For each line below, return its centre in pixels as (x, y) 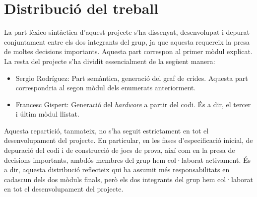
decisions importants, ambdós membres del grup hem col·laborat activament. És (128, 160)
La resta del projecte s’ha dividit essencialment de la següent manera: (110, 61)
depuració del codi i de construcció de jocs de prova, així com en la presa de (120, 150)
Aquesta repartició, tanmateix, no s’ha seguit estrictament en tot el (106, 130)
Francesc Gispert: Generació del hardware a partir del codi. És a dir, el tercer (133, 104)
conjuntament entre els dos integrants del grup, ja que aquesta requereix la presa (127, 41)
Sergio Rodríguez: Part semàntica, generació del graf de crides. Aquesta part (132, 78)
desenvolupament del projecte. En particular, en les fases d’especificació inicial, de (128, 140)
